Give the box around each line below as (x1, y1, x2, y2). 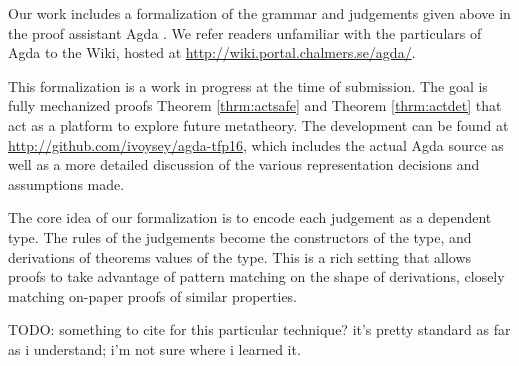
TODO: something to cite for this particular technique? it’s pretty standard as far (8, 319, 511, 340)
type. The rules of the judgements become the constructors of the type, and (8, 226, 472, 247)
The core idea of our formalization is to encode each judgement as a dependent (8, 207, 492, 228)
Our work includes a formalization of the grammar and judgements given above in (8, 3, 511, 23)
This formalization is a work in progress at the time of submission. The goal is (8, 75, 488, 96)
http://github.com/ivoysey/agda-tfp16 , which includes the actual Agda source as (8, 134, 504, 155)
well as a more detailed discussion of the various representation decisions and (8, 154, 480, 175)
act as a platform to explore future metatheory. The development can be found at (8, 114, 509, 135)
